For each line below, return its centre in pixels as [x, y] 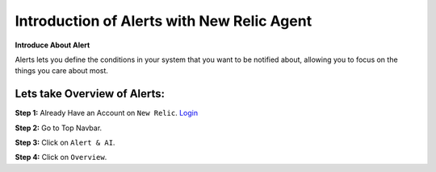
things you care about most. [62, 71]
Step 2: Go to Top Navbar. [59, 128]
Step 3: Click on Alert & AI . [65, 143]
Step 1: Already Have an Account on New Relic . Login [106, 113]
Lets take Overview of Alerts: [90, 94]
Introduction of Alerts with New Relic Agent [163, 21]
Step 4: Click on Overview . [61, 158]
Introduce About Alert [52, 45]
